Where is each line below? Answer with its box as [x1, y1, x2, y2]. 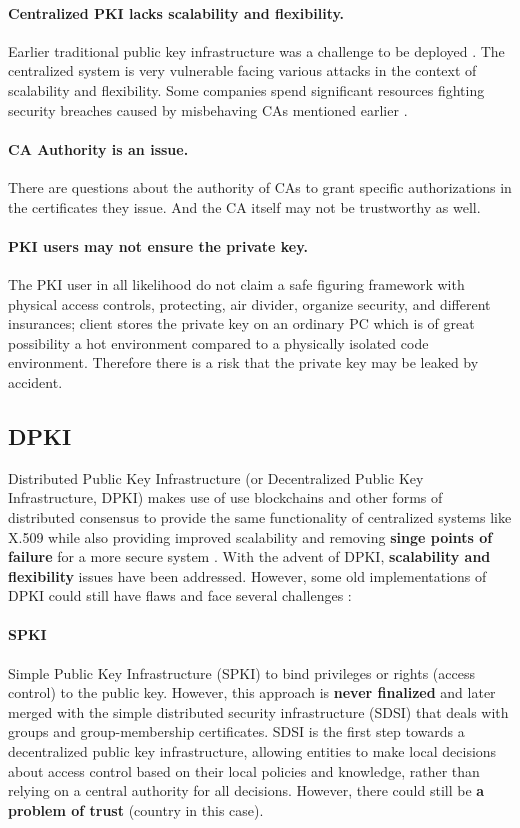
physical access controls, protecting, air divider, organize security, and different [8, 293, 491, 314]
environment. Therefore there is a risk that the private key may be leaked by [8, 352, 479, 373]
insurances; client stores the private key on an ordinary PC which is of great [8, 313, 475, 334]
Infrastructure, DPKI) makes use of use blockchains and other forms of [8, 487, 443, 508]
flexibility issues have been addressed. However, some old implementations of [8, 565, 487, 586]
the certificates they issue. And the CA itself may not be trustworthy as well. [8, 196, 481, 217]
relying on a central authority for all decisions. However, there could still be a [8, 780, 485, 801]
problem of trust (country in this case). [8, 799, 264, 820]
